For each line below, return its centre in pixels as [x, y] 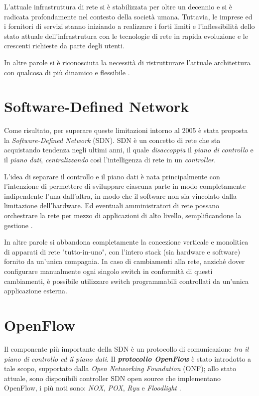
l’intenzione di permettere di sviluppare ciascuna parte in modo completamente [125, 186]
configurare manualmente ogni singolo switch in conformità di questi [108, 271]
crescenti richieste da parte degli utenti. [64, 46]
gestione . [18, 225]
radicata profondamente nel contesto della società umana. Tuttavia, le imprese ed [128, 16]
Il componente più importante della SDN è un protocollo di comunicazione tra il [127, 348]
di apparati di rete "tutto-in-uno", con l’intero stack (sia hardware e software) [122, 251]
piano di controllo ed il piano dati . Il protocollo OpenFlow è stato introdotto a [128, 358]
